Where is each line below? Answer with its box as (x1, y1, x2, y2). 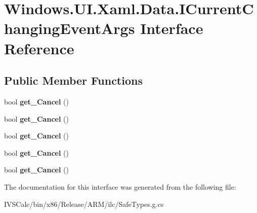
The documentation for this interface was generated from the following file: (4, 181, 236, 192)
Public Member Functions (4, 73, 143, 88)
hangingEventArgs (4, 18, 135, 39)
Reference (4, 38, 74, 58)
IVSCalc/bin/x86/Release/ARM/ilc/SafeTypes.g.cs (4, 198, 164, 209)
